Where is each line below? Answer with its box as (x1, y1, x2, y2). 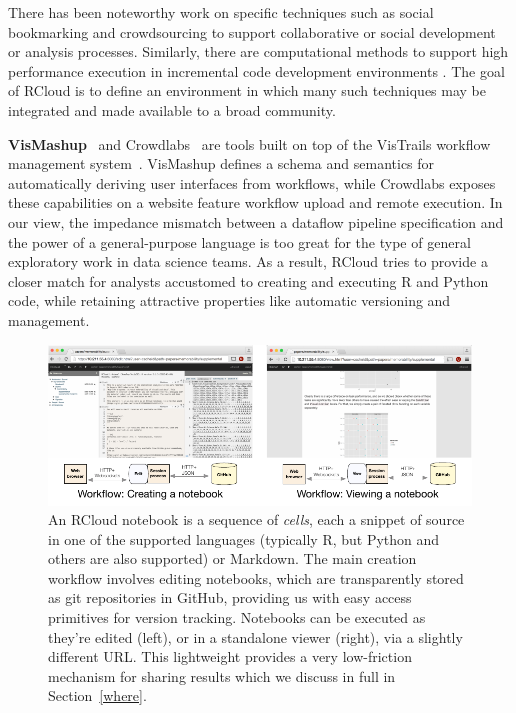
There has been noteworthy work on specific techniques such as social (8, 2, 434, 22)
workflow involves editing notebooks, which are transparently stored (48, 567, 464, 588)
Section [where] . (48, 685, 147, 706)
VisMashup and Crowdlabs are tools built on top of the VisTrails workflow (8, 133, 491, 154)
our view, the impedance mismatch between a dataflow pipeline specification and (8, 211, 504, 232)
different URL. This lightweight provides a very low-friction (48, 646, 412, 667)
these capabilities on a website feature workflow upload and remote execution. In (8, 192, 503, 213)
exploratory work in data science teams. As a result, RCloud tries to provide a (8, 251, 488, 272)
